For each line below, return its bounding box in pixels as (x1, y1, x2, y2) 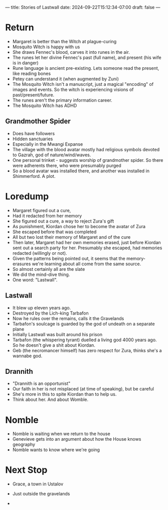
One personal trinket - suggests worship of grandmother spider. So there (12, 157, 163, 163)
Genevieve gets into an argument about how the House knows (12, 436, 141, 442)
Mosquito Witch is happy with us (12, 44, 80, 50)
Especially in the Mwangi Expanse (12, 141, 83, 147)
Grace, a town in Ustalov (12, 481, 64, 487)
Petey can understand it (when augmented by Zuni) (12, 75, 119, 82)
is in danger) (12, 60, 39, 66)
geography (12, 442, 36, 448)
